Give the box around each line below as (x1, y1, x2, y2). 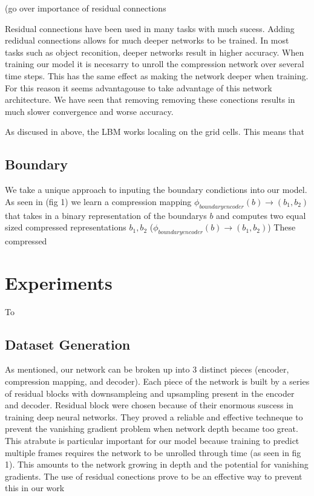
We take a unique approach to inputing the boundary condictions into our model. (5, 183, 307, 196)
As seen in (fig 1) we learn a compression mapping (5, 195, 192, 207)
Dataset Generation (5, 334, 131, 353)
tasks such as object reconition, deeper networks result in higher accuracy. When (5, 45, 304, 58)
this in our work (5, 481, 65, 494)
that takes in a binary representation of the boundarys (5, 209, 207, 221)
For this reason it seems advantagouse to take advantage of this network (5, 81, 272, 94)
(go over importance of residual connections (5, 2, 166, 14)
